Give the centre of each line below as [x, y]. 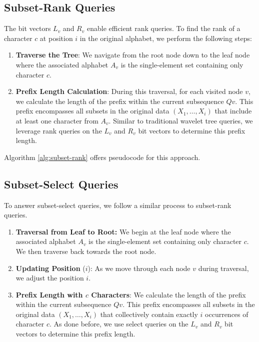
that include [233, 111]
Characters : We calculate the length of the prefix [168, 294]
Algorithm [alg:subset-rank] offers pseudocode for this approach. [102, 157]
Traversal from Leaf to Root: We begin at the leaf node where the [123, 231]
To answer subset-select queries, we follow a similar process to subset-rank [118, 205]
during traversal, [223, 268]
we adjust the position [50, 278]
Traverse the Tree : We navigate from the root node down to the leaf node [133, 55]
